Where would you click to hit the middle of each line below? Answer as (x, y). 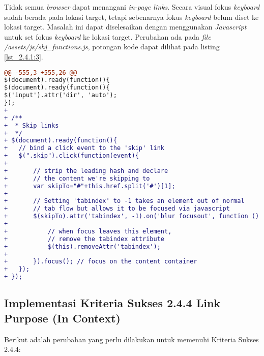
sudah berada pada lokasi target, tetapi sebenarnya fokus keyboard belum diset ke (131, 17)
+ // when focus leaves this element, (88, 231)
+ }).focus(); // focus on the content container (101, 262)
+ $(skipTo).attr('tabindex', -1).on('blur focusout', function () (132, 216)
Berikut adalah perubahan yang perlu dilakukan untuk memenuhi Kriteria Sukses (131, 339)
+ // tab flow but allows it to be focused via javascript (117, 209)
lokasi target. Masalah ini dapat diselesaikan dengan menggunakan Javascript (125, 27)
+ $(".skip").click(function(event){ (71, 156)
